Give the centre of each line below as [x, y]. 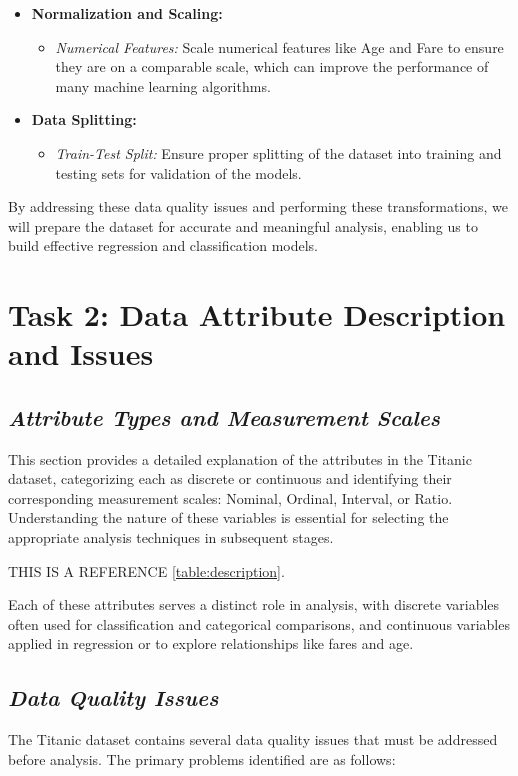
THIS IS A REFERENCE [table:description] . [146, 570]
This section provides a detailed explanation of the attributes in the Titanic [240, 458]
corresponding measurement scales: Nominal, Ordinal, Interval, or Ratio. [230, 497]
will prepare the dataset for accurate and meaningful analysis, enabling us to [243, 225]
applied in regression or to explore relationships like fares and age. [211, 643]
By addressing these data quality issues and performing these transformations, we [258, 206]
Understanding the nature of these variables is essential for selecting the [228, 517]
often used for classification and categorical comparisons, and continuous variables [259, 623]
